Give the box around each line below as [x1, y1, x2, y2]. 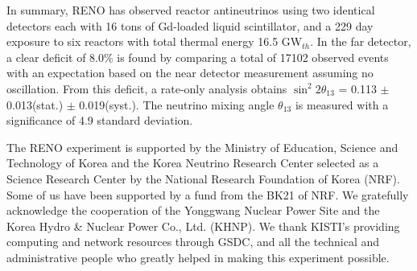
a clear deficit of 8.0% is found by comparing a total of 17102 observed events [6, 48, 389, 65]
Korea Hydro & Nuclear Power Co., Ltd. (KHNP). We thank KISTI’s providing [6, 217, 400, 234]
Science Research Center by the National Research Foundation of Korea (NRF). [6, 170, 400, 187]
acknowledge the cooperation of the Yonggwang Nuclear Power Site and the [6, 202, 380, 219]
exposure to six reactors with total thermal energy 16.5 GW [6, 33, 303, 50]
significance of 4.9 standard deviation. [6, 112, 193, 129]
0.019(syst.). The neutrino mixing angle [79, 96, 275, 113]
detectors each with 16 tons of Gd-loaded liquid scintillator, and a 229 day [6, 17, 374, 34]
